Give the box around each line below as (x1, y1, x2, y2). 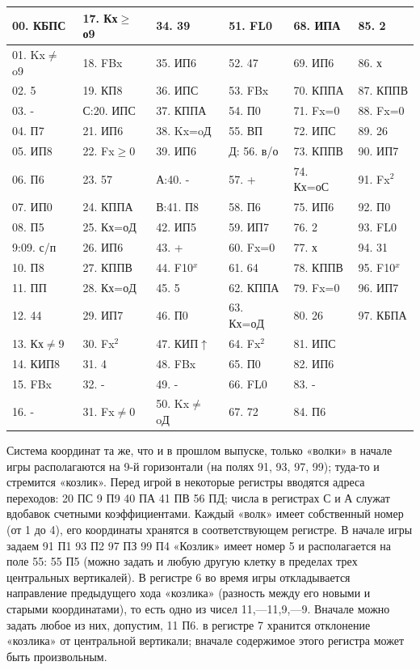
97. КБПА (358, 307, 407, 324)
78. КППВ (293, 258, 343, 275)
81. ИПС (293, 334, 336, 351)
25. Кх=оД (82, 218, 136, 235)
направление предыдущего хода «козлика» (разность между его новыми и (6, 584, 371, 601)
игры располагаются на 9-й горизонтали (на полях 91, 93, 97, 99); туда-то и (6, 457, 380, 474)
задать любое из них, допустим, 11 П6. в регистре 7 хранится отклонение (6, 616, 371, 633)
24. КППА (82, 198, 133, 215)
